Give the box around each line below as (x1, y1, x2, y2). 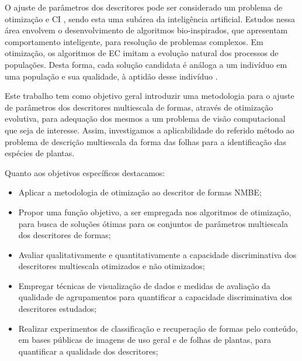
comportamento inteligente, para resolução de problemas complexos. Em (5, 35, 263, 47)
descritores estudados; (18, 302, 97, 315)
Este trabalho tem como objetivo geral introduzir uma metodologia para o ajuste (5, 90, 294, 102)
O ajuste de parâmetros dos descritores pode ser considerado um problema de (5, 1, 283, 13)
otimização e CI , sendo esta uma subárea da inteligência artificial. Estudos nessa (5, 12, 296, 25)
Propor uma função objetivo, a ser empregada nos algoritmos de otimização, (18, 205, 291, 218)
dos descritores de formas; (18, 229, 111, 241)
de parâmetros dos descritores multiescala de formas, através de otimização (5, 101, 273, 113)
